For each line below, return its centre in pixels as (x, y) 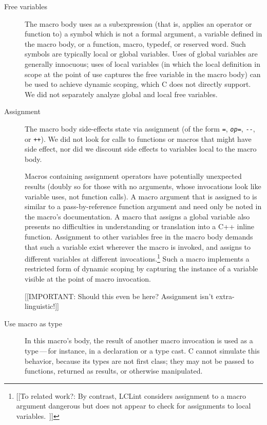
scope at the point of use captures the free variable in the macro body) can (143, 74)
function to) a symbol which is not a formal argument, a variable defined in (144, 34)
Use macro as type (33, 323)
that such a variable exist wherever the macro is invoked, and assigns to (138, 246)
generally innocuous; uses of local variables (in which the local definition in (142, 63)
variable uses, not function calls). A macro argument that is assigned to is (141, 196)
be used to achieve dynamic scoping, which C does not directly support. (138, 84)
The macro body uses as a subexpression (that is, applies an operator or (138, 23)
